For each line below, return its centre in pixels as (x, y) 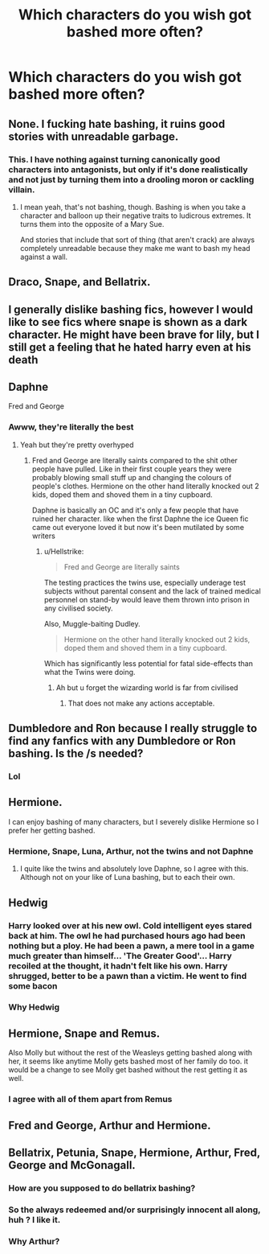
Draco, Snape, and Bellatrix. (79, 282)
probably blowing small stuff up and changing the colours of (132, 477)
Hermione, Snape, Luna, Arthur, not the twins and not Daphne (131, 851)
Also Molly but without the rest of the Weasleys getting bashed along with (130, 1053)
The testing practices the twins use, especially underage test (145, 582)
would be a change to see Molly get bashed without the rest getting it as (128, 1070)
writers (44, 536)
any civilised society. (79, 608)
